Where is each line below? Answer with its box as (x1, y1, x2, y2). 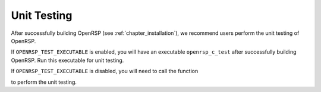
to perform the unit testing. (11, 78, 77, 86)
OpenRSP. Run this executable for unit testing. (11, 57, 124, 64)
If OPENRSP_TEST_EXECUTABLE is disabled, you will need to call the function (11, 68, 199, 75)
